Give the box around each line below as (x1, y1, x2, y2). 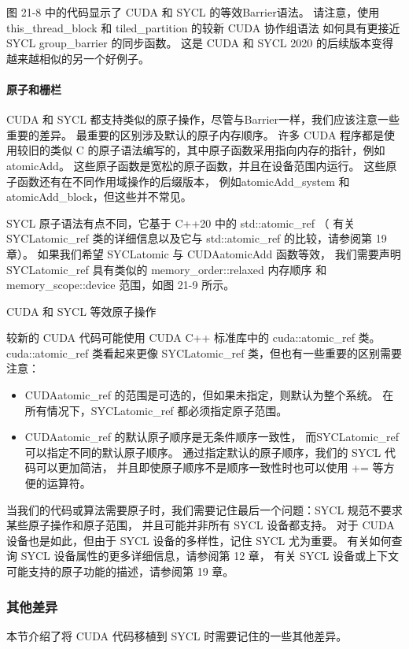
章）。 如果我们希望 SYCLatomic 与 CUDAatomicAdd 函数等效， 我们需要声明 (6, 245, 401, 261)
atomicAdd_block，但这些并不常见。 (6, 188, 192, 205)
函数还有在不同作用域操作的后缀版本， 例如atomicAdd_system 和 (17, 172, 350, 189)
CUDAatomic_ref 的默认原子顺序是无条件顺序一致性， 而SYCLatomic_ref (24, 428, 400, 445)
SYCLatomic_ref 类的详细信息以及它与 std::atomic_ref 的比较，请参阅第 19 (6, 230, 387, 247)
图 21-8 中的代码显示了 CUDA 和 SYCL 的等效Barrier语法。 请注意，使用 (6, 4, 380, 20)
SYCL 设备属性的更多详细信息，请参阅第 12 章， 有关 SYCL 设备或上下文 (20, 547, 399, 564)
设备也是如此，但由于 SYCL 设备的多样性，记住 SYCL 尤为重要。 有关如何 (6, 532, 392, 548)
